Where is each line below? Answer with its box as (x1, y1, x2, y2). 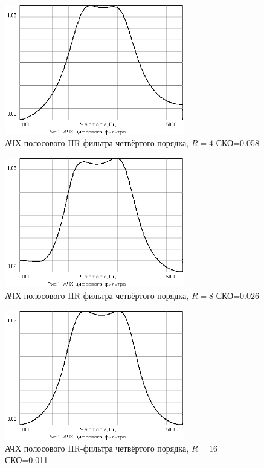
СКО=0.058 (216, 136, 259, 149)
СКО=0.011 (5, 454, 48, 466)
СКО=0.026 (216, 289, 259, 302)
